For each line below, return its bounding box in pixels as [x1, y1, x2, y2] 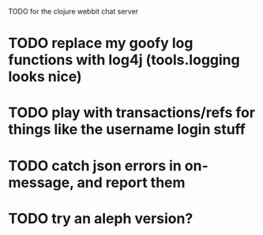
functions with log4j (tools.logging [8, 51, 240, 69]
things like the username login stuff [8, 121, 246, 139]
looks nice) [8, 68, 82, 86]
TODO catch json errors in [8, 157, 182, 174]
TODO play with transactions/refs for [8, 104, 255, 121]
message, [8, 173, 74, 192]
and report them [77, 173, 186, 192]
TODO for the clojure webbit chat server [8, 7, 139, 16]
